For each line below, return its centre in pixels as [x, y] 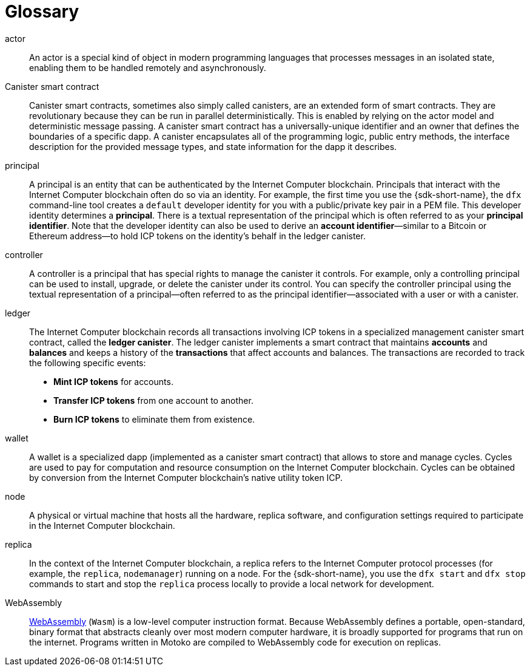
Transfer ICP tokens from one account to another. [153, 400]
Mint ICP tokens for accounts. [113, 381]
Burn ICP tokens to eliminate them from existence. [154, 419]
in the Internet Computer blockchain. [102, 525]
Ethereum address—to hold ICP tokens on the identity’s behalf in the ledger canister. [197, 236]
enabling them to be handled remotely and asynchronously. [148, 67]
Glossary [42, 12]
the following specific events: [88, 363]
